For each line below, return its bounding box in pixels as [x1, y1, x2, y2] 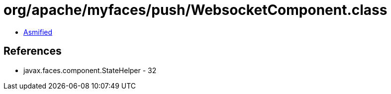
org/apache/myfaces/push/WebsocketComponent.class [3, 1, 388, 18]
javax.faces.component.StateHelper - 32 [23, 66, 157, 75]
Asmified [23, 27, 53, 36]
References [3, 45, 62, 58]
